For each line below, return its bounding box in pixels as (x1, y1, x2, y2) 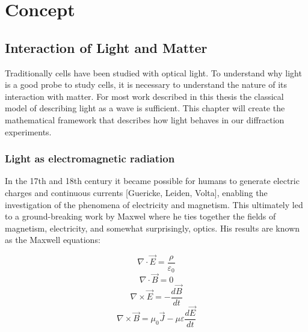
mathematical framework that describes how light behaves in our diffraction (5, 113, 285, 126)
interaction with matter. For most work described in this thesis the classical (5, 90, 284, 102)
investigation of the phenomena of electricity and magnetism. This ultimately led (5, 198, 303, 211)
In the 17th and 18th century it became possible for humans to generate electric (5, 174, 300, 187)
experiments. (5, 125, 52, 138)
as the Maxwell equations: (5, 233, 100, 246)
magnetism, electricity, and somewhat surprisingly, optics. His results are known (5, 221, 300, 234)
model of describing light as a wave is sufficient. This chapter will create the (5, 102, 285, 114)
